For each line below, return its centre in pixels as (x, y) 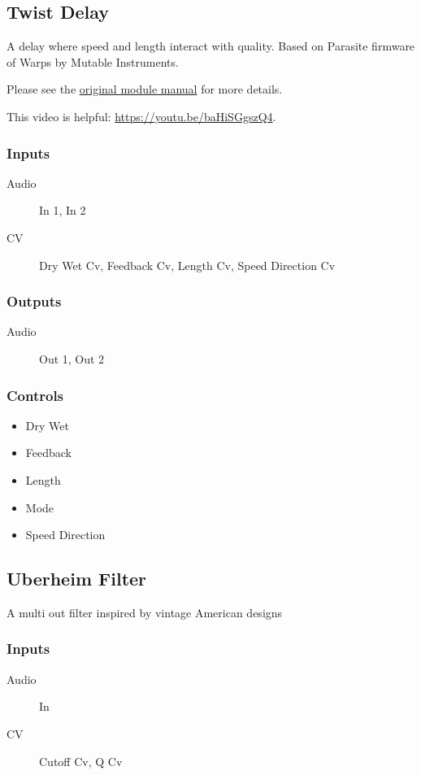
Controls (35, 395)
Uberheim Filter (77, 579)
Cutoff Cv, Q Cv (81, 761)
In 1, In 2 (63, 210)
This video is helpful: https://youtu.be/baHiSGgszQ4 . (141, 116)
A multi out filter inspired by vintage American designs (145, 612)
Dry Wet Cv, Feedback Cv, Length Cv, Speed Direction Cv (187, 265)
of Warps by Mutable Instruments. (93, 61)
